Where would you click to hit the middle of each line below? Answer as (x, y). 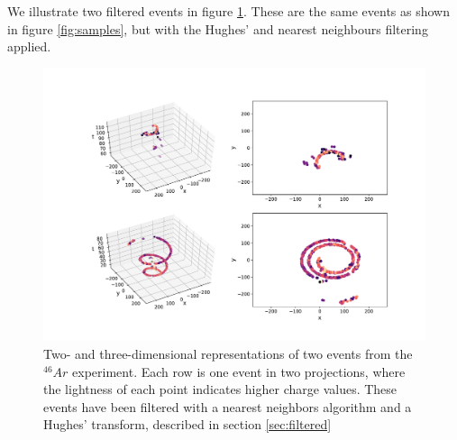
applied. (29, 46)
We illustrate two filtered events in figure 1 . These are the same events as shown (228, 11)
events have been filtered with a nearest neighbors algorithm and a (228, 406)
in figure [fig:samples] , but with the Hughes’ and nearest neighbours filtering (218, 28)
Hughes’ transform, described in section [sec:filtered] (187, 424)
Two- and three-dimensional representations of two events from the (228, 354)
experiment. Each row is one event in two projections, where (239, 371)
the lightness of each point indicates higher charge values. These (220, 389)
